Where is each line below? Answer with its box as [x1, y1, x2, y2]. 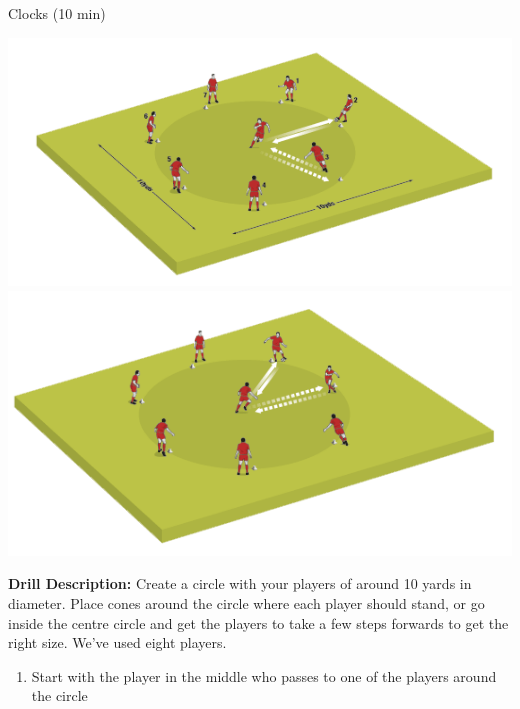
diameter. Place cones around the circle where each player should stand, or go [8, 592, 485, 613]
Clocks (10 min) [8, 3, 106, 23]
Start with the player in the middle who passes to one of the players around [31, 665, 497, 686]
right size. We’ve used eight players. [8, 632, 227, 653]
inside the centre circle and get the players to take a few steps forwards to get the [8, 612, 509, 633]
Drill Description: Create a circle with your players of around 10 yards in [8, 573, 472, 594]
